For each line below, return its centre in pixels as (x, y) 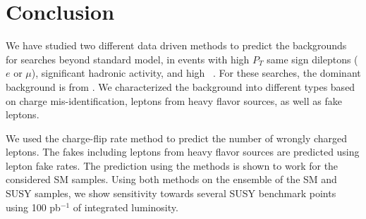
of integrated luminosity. (126, 207)
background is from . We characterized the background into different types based (181, 86)
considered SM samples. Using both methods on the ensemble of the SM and (171, 179)
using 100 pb (33, 207)
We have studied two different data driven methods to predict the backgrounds (176, 45)
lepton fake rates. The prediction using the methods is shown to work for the (172, 165)
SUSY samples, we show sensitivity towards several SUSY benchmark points (171, 193)
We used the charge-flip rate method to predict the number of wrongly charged (177, 138)
